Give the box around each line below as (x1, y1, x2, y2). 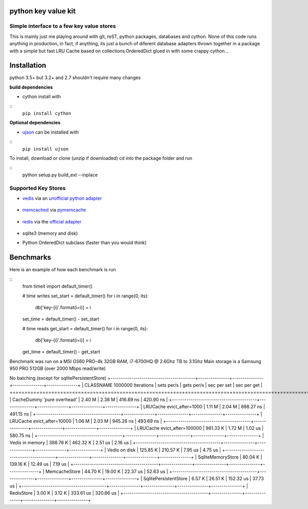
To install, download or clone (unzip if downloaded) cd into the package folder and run (9, 155, 192, 161)
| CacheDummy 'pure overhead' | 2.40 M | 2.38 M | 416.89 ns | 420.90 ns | (9, 396, 168, 403)
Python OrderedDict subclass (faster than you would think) (22, 239, 147, 246)
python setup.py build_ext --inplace (22, 172, 98, 178)
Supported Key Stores (9, 184, 66, 192)
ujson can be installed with (22, 129, 79, 135)
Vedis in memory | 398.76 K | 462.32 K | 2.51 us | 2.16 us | (9, 440, 132, 446)
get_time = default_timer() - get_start (22, 349, 100, 355)
